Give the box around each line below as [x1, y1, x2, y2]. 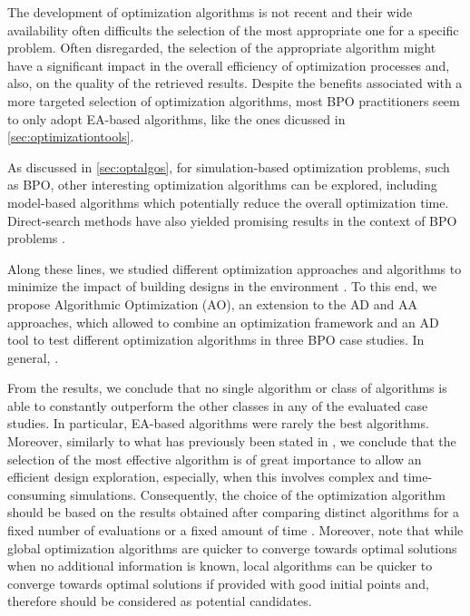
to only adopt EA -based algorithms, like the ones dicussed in [7, 109, 346, 128]
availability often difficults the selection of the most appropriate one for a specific [7, 20, 459, 39]
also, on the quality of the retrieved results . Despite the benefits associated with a [7, 73, 463, 93]
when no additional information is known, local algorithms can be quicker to [7, 556, 433, 575]
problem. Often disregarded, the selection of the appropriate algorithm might [7, 38, 436, 57]
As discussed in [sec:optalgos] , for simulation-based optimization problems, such [7, 157, 450, 176]
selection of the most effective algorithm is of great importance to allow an [7, 449, 422, 468]
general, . [7, 347, 59, 367]
